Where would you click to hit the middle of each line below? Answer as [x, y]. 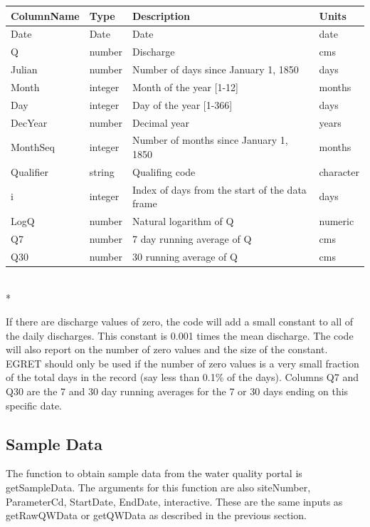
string [102, 171]
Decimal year [161, 122]
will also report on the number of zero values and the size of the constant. [167, 349]
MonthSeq [33, 147]
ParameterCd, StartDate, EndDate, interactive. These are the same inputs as [174, 501]
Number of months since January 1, [210, 140]
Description [162, 15]
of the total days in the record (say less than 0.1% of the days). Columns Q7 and [182, 377]
